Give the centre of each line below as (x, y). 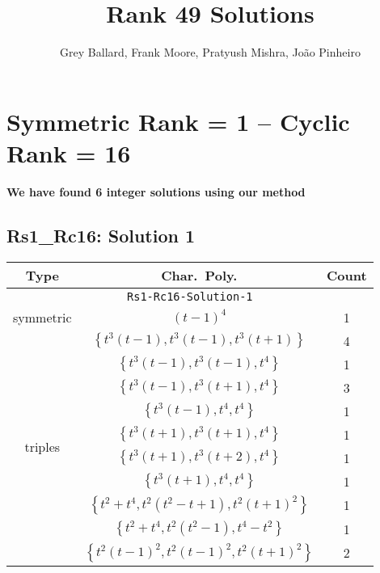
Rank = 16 (69, 152)
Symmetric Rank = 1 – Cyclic (178, 121)
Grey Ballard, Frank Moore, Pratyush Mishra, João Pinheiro (210, 52)
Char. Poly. (199, 275)
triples (42, 447)
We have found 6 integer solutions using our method (156, 191)
